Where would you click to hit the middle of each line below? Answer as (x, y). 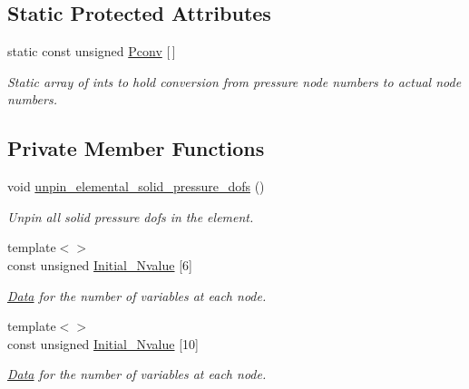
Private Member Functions (136, 148)
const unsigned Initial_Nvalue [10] (103, 343)
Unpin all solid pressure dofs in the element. (131, 216)
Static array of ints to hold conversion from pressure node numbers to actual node (234, 81)
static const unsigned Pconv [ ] (92, 51)
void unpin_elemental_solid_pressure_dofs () (136, 186)
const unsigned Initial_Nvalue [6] (100, 264)
